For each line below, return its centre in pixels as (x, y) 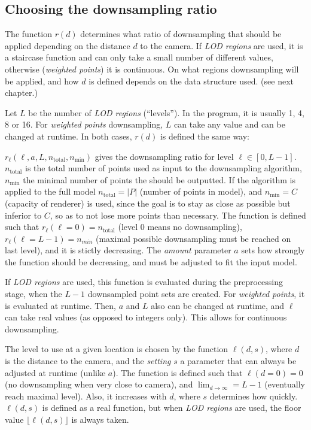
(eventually (285, 384)
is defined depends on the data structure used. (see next (191, 81)
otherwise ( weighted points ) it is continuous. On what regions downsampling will (152, 69)
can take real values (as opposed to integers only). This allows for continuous (146, 317)
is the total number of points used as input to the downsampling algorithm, (164, 168)
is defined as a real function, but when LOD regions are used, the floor (172, 408)
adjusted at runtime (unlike (55, 372)
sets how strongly (273, 250)
